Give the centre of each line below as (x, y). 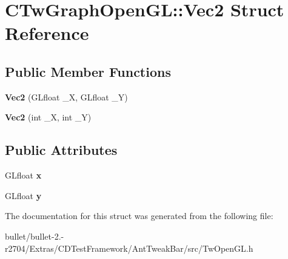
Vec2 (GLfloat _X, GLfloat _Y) (66, 97)
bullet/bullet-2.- (35, 236)
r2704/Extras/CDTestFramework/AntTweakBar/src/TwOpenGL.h (129, 248)
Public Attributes (61, 150)
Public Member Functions (88, 71)
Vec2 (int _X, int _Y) (48, 117)
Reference (47, 33)
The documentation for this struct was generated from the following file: (139, 216)
